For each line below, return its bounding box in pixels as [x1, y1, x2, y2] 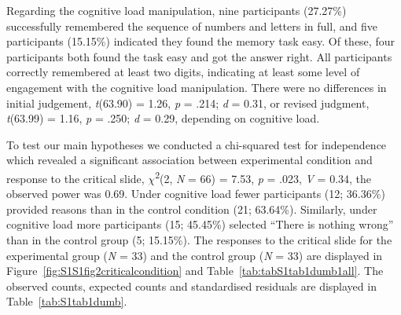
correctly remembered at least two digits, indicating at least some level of [6, 64, 360, 80]
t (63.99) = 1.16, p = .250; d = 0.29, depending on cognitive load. [6, 110, 320, 126]
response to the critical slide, [6, 170, 145, 186]
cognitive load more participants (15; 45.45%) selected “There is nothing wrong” [6, 216, 394, 233]
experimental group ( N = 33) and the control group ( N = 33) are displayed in [6, 247, 383, 263]
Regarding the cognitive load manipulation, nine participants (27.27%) [6, 2, 347, 18]
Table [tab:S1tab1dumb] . [6, 293, 127, 310]
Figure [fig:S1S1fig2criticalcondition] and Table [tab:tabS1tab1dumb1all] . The [6, 262, 384, 279]
